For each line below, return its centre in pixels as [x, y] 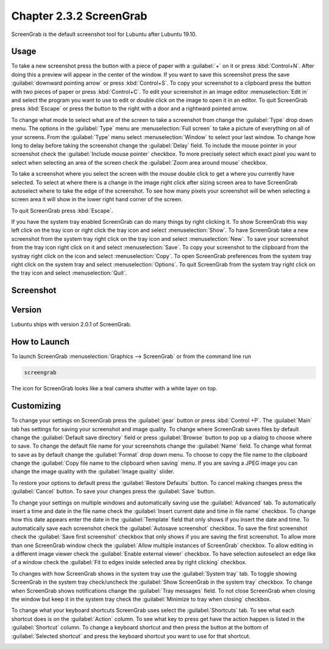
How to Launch [41, 342]
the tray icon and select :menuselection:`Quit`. [69, 273]
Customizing [36, 406]
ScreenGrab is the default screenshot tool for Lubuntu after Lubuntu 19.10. [104, 34]
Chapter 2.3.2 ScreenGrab [79, 16]
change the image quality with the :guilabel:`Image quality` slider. [93, 472]
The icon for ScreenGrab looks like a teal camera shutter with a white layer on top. [114, 389]
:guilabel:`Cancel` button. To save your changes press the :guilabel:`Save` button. [113, 492]
